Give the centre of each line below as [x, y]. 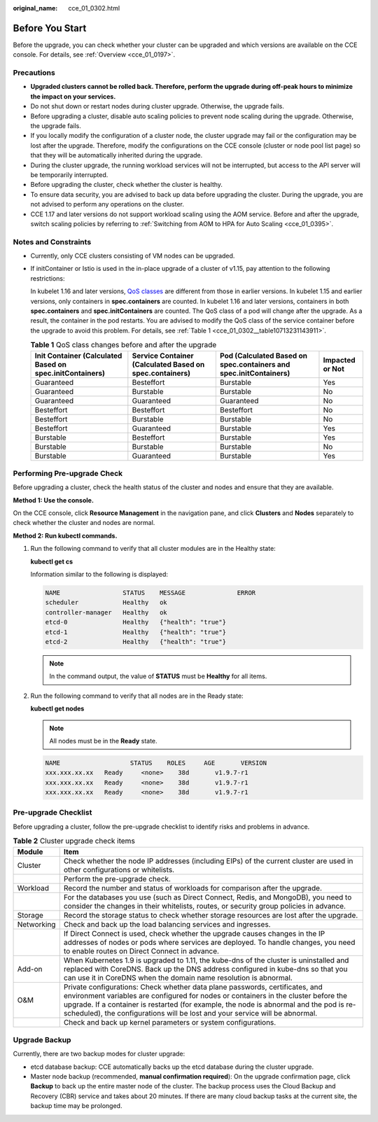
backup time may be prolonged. [76, 1106]
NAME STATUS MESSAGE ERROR [150, 593]
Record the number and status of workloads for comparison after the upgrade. [192, 888]
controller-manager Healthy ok [106, 612]
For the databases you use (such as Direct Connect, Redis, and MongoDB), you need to [208, 897]
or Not [334, 369]
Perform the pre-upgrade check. [117, 878]
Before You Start [50, 28]
